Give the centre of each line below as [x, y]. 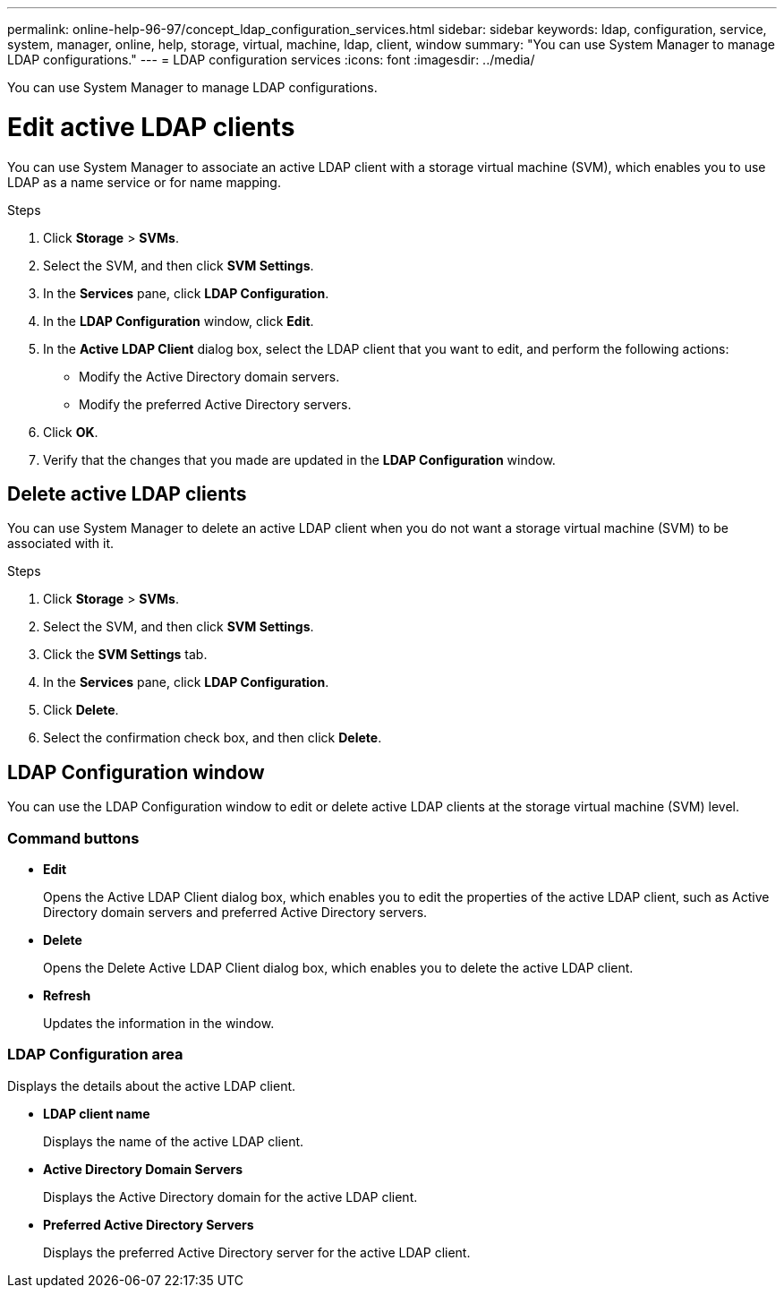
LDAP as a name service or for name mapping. [144, 182]
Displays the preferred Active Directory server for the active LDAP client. [257, 1252]
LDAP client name [97, 1113]
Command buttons [73, 838]
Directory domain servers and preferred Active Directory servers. [235, 912]
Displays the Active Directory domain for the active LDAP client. [230, 1196]
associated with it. [61, 544]
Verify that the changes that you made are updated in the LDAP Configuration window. [299, 459]
